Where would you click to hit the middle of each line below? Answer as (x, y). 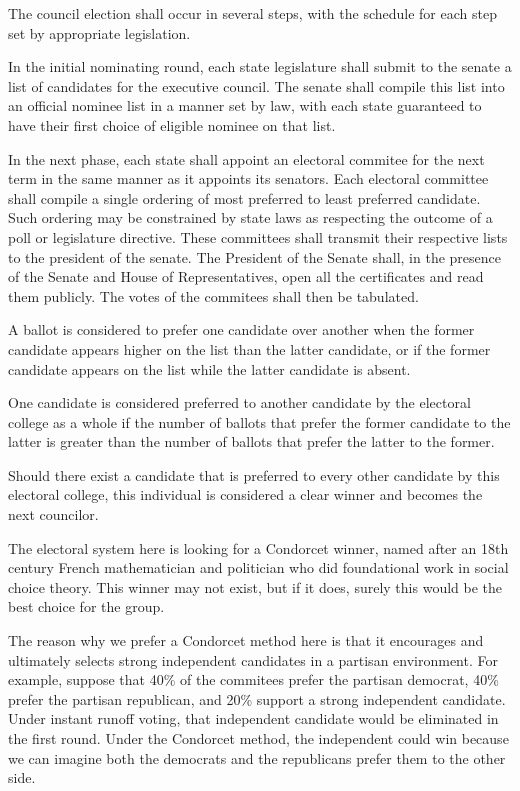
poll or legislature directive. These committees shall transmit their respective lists (258, 236)
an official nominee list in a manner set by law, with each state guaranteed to (245, 105)
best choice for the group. (86, 606)
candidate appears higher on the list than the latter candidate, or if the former (249, 348)
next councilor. (53, 514)
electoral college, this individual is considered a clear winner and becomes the (245, 494)
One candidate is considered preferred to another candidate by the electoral (239, 402)
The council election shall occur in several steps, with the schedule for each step (252, 13)
